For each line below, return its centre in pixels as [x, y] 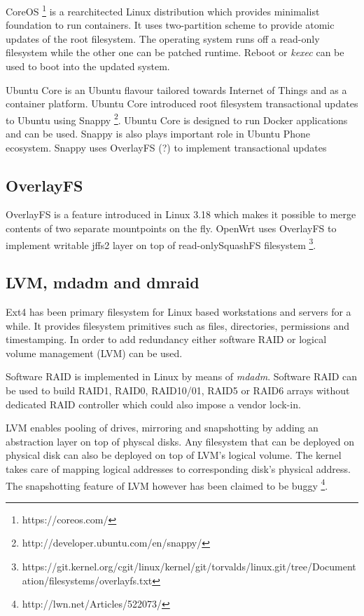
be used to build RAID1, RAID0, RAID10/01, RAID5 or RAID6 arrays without [178, 390]
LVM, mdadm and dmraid [103, 282]
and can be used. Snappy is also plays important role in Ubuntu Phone [158, 134]
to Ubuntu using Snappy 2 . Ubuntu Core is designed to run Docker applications [177, 119]
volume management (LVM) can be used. [94, 353]
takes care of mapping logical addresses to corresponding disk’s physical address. [178, 469]
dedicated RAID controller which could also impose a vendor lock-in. [153, 404]
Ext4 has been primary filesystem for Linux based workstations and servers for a [178, 312]
